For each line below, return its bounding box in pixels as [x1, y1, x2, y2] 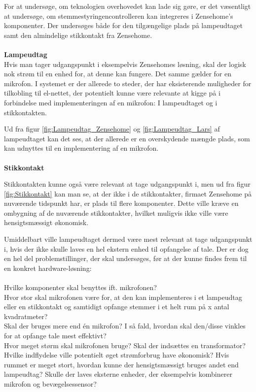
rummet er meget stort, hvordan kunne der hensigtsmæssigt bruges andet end [4, 359, 239, 369]
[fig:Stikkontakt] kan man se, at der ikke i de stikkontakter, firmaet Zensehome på [4, 188, 252, 198]
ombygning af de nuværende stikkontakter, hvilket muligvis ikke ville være [4, 207, 228, 218]
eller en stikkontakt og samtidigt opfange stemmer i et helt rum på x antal [4, 301, 229, 312]
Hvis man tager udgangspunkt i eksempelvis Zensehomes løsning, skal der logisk [4, 59, 246, 69]
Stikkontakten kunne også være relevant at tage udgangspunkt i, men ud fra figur [4, 179, 251, 189]
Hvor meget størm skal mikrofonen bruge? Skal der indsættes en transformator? [4, 340, 246, 350]
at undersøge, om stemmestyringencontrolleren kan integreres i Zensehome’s [4, 10, 233, 21]
